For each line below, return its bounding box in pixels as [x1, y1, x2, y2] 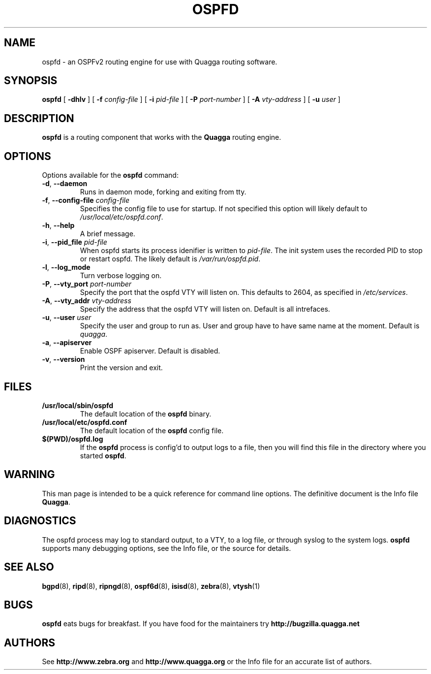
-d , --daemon [42, 179, 88, 188]
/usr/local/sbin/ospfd [42, 401, 114, 410]
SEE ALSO [4, 561, 54, 574]
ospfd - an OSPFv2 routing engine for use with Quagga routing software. [42, 57, 277, 66]
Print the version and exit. [80, 363, 163, 372]
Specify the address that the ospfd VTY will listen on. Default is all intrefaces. [80, 305, 330, 314]
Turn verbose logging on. [80, 271, 162, 280]
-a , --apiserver [42, 338, 92, 347]
